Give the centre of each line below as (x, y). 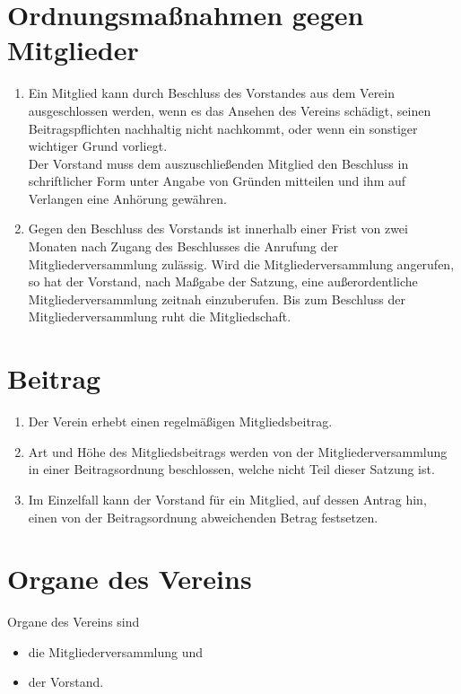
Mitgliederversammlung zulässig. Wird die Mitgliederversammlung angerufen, (241, 264)
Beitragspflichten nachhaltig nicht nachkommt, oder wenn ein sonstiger (223, 128)
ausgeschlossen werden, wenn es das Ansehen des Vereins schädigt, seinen (230, 110)
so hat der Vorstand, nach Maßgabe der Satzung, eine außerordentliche (223, 281)
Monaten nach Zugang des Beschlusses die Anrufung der (183, 246)
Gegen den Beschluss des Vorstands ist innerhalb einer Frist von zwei (218, 228)
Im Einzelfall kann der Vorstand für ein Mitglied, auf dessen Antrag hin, (227, 499)
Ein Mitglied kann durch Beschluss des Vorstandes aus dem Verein (212, 93)
